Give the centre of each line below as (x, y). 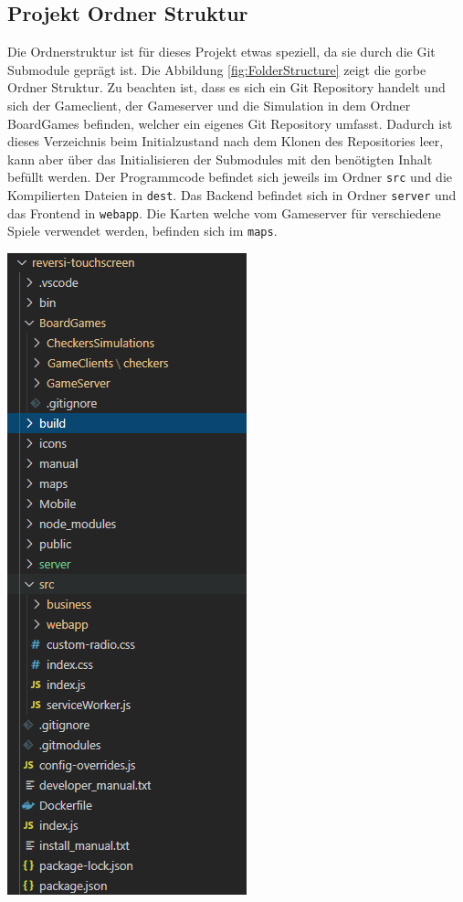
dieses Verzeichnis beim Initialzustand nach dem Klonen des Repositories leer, (226, 141)
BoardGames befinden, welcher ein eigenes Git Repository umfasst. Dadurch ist (230, 123)
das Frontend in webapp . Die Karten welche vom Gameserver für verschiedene (224, 212)
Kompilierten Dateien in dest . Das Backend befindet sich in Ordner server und (232, 195)
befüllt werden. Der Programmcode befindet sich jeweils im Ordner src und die (230, 177)
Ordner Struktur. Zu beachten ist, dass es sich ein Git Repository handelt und (226, 87)
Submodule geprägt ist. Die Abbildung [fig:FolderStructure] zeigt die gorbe (217, 69)
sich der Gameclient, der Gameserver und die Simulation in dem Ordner (209, 105)
